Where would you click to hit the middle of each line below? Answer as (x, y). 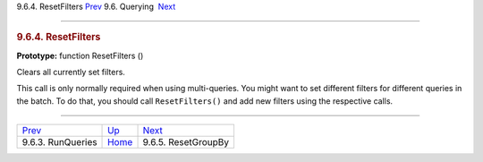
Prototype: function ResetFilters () (80, 55)
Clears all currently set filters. (71, 72)
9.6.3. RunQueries (59, 142)
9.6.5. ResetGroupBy (186, 142)
